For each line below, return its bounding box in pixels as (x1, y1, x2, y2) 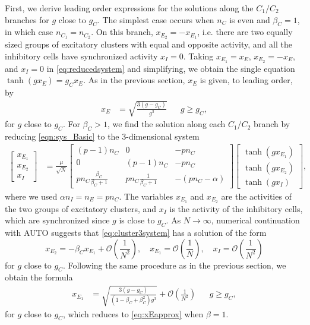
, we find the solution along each (107, 118, 226, 130)
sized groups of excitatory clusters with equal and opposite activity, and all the (5, 38, 292, 51)
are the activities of (221, 190, 292, 202)
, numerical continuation (211, 214, 300, 226)
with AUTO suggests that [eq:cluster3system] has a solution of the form (5, 226, 267, 239)
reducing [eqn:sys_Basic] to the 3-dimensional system (5, 130, 200, 143)
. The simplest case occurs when (97, 13, 214, 26)
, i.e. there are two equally (197, 26, 293, 38)
